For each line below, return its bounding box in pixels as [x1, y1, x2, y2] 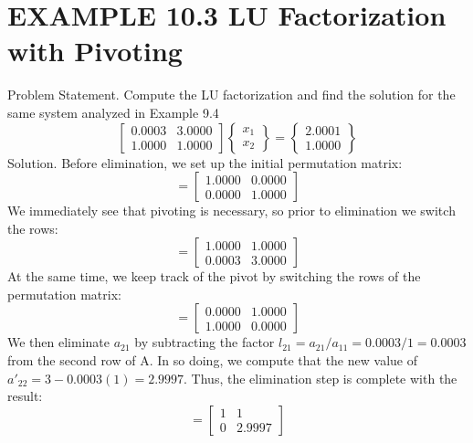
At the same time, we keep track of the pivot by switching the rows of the [7, 267, 421, 286]
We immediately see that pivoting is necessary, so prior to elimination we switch [7, 201, 456, 220]
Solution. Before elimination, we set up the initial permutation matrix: [7, 153, 403, 172]
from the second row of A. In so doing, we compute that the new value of [7, 351, 417, 370]
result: [7, 386, 43, 406]
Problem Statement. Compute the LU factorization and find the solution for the [7, 85, 456, 104]
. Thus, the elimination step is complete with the [184, 368, 457, 387]
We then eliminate [7, 332, 110, 352]
